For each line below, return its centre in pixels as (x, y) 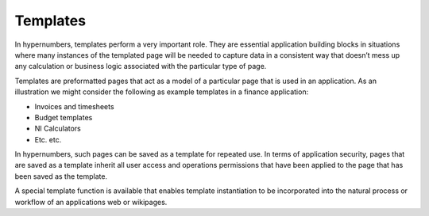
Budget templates (64, 117)
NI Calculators (58, 129)
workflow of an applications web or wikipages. (91, 202)
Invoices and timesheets (74, 106)
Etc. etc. (48, 139)
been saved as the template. (61, 176)
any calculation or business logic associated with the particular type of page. (141, 66)
